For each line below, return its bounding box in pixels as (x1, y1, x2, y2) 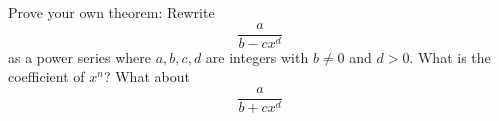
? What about (103, 66, 190, 87)
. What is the (409, 46, 491, 67)
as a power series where (8, 46, 152, 67)
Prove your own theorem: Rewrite (8, 2, 215, 22)
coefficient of (8, 66, 85, 87)
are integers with (205, 46, 309, 67)
